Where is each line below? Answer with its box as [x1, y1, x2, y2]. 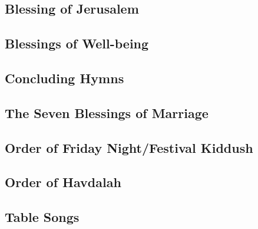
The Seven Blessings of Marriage [5, 103, 209, 122]
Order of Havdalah [5, 173, 121, 191]
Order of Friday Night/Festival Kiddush [5, 138, 253, 156]
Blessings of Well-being [5, 34, 149, 53]
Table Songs [5, 208, 80, 226]
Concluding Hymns [5, 68, 124, 87]
